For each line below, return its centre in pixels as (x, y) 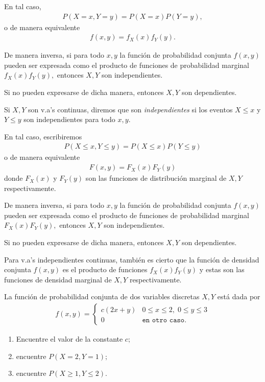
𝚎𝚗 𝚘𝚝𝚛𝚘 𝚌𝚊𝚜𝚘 (163, 320)
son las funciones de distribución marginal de (156, 178)
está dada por (239, 296)
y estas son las (222, 269)
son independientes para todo (69, 119)
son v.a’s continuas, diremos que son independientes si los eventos (130, 109)
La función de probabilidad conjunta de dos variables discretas (102, 296)
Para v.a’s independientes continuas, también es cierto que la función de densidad (132, 259)
